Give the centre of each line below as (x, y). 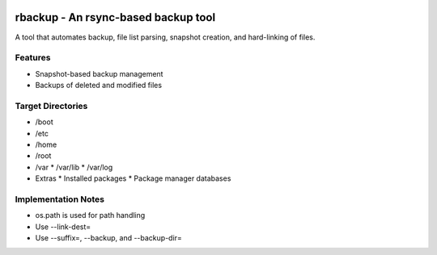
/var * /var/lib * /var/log (74, 167)
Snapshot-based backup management (99, 73)
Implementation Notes (60, 199)
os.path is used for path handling (90, 215)
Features (33, 58)
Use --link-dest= (63, 227)
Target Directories (51, 106)
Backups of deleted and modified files (98, 86)
